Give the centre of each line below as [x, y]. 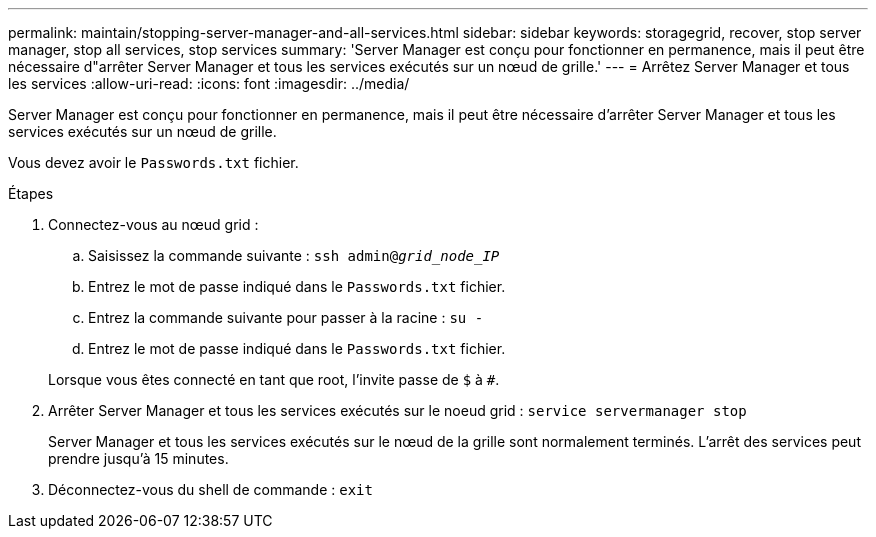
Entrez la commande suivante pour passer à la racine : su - [286, 317]
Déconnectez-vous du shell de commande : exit [210, 489]
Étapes [31, 193]
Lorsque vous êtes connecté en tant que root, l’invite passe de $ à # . [274, 379]
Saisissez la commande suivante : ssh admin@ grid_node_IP [294, 255]
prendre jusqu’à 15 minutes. [138, 458]
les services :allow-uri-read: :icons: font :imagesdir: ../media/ [209, 83]
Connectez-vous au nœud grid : [153, 224]
